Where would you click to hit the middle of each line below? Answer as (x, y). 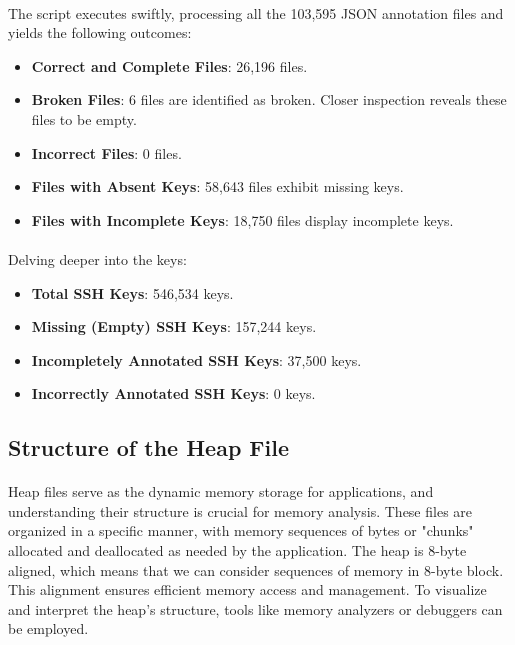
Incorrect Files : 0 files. (106, 152)
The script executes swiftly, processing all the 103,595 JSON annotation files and (256, 12)
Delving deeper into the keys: (97, 258)
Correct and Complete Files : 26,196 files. (169, 65)
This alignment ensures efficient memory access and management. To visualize (247, 589)
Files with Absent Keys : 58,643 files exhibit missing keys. (217, 186)
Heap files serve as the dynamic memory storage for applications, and (221, 491)
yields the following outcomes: (100, 32)
